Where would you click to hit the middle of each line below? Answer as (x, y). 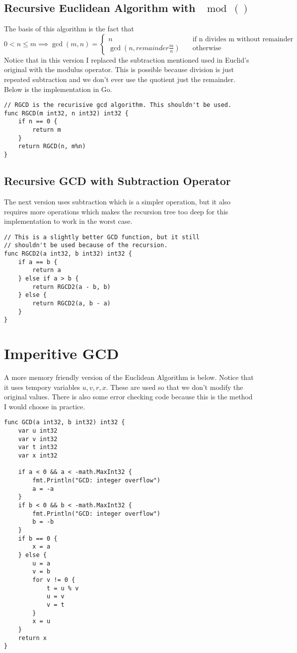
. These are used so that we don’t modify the (175, 387)
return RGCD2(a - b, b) (72, 287)
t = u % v (63, 588)
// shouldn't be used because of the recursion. (86, 245)
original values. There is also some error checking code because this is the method (128, 397)
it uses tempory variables (42, 387)
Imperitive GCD (62, 353)
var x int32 (38, 456)
